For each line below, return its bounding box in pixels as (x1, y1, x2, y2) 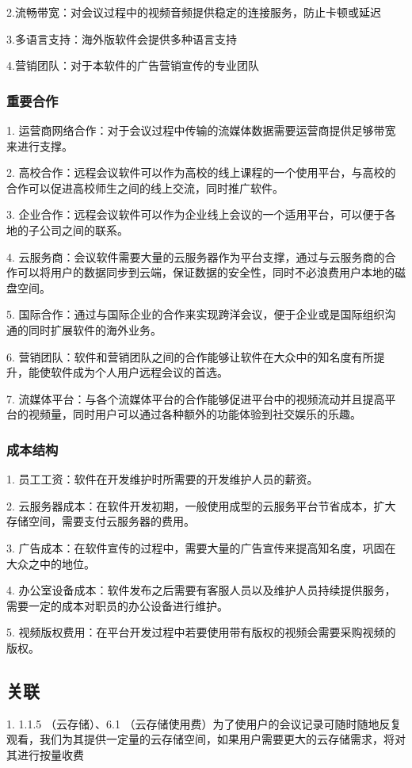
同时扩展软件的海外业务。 (28, 321, 162, 338)
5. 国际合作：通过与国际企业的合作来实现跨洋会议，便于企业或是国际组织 (6, 306, 385, 323)
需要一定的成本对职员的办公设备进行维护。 (6, 597, 228, 613)
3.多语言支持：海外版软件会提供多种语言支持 (6, 30, 237, 47)
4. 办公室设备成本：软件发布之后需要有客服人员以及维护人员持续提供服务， (6, 582, 396, 598)
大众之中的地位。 (6, 555, 95, 571)
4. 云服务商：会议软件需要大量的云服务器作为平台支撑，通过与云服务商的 (6, 248, 385, 265)
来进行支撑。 (6, 137, 73, 154)
